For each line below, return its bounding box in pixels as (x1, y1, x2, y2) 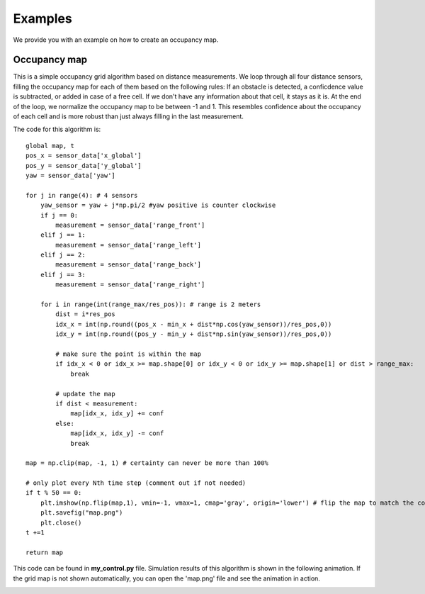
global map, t (25, 142, 74, 150)
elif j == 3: (40, 270, 86, 279)
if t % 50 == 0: (25, 489, 82, 497)
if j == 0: (40, 211, 79, 219)
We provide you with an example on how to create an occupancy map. (13, 35, 219, 44)
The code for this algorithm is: (13, 125, 101, 134)
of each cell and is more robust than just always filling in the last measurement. (13, 112, 244, 121)
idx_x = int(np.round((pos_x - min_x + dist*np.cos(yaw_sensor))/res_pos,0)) (55, 320, 332, 328)
